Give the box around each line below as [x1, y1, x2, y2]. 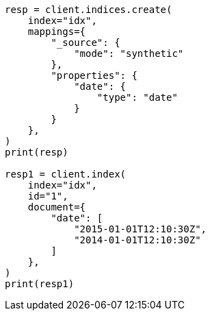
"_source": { [51, 37, 120, 48]
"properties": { [51, 70, 137, 81]
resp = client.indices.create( [5, 4, 172, 15]
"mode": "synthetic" [74, 48, 184, 59]
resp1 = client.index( [5, 169, 127, 180]
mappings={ [27, 26, 86, 37]
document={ [27, 202, 86, 212]
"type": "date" [96, 92, 178, 103]
